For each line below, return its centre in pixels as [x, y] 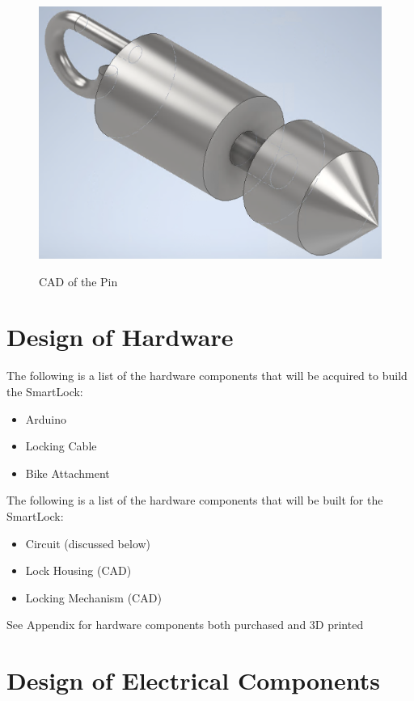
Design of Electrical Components [193, 680]
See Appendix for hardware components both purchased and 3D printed [185, 625]
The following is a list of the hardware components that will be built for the [195, 500]
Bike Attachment [68, 473]
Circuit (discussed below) [88, 543]
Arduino [46, 418]
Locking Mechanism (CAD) [93, 597]
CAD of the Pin [78, 281]
